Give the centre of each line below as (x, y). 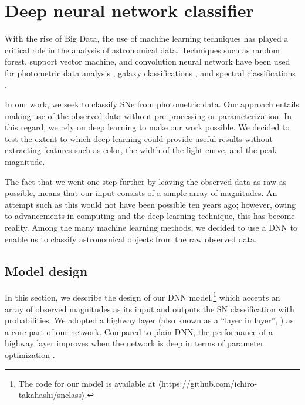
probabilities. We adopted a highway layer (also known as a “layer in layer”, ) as (149, 320)
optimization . (30, 355)
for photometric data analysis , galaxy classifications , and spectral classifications (150, 72)
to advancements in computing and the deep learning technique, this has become (150, 216)
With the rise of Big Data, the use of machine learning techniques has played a (147, 38)
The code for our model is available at (87, 383)
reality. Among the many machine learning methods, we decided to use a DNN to (151, 227)
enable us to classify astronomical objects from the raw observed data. (131, 239)
